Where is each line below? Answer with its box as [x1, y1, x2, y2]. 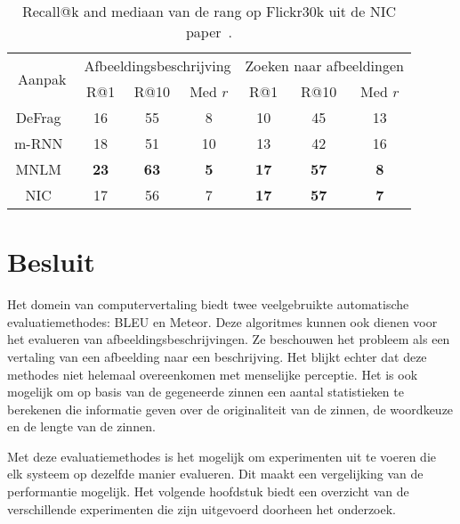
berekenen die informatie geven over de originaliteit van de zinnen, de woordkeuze [7, 399, 454, 418]
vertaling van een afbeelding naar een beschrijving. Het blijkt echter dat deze [7, 347, 427, 365]
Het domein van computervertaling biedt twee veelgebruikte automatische [7, 295, 409, 314]
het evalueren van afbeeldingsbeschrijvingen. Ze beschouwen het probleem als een [7, 330, 450, 348]
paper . [185, 21, 232, 42]
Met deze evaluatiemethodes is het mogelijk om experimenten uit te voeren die [7, 446, 437, 465]
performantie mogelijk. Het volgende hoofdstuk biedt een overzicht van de [7, 482, 409, 501]
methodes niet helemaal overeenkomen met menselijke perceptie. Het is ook [7, 364, 418, 383]
